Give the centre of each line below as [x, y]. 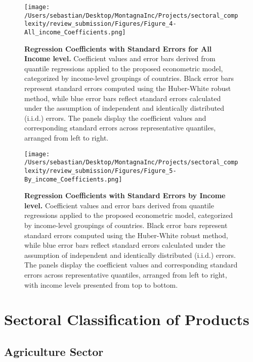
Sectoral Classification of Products [127, 319]
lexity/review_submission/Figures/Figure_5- [100, 171]
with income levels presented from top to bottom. [101, 284]
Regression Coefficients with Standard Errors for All [118, 48]
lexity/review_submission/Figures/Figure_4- [100, 24]
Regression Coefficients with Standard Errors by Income [125, 195]
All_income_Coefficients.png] [75, 32]
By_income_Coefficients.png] [73, 179]
